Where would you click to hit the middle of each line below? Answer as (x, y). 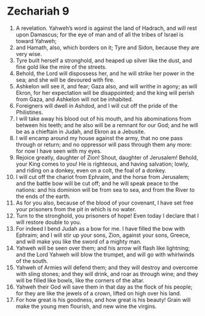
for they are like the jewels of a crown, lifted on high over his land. (99, 293)
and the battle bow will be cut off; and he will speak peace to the (97, 183)
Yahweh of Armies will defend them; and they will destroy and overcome (107, 267)
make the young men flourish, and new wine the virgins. (86, 306)
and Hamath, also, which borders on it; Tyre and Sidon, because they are (107, 47)
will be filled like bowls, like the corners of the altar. (80, 280)
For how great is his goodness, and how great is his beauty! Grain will (103, 300)
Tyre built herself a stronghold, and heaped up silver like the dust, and (104, 60)
